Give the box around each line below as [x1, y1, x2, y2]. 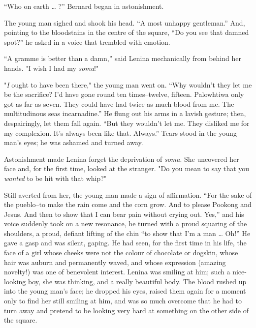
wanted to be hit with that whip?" [4, 173, 107, 183]
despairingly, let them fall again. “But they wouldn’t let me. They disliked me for [4, 118, 250, 128]
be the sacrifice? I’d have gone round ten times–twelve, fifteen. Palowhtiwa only [4, 89, 244, 99]
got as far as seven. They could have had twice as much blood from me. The [4, 98, 234, 109]
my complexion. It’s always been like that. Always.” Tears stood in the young [4, 127, 237, 138]
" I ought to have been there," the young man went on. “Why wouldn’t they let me [4, 79, 252, 89]
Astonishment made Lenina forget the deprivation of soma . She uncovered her [4, 153, 239, 164]
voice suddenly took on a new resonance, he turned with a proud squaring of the [4, 218, 247, 229]
